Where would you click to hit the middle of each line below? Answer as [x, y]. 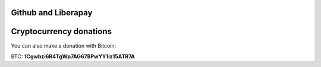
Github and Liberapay [52, 13]
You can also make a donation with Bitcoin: [64, 46]
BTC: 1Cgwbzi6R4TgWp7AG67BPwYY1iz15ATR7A [73, 56]
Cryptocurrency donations [62, 31]
